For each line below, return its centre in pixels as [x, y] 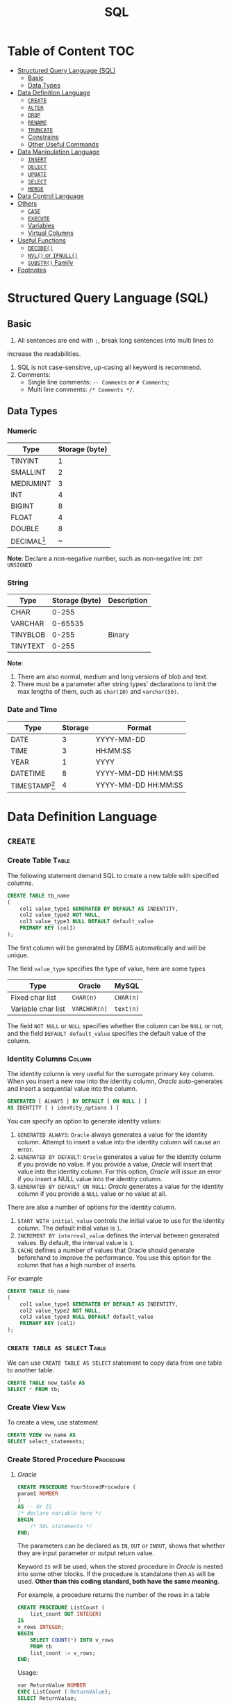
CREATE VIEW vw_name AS [42, 1435]
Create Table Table [39, 861]
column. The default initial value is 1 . [69, 1228]
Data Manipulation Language [58, 152]
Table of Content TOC [71, 51]
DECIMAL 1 [28, 540]
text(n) [127, 1008]
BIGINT [23, 506]
